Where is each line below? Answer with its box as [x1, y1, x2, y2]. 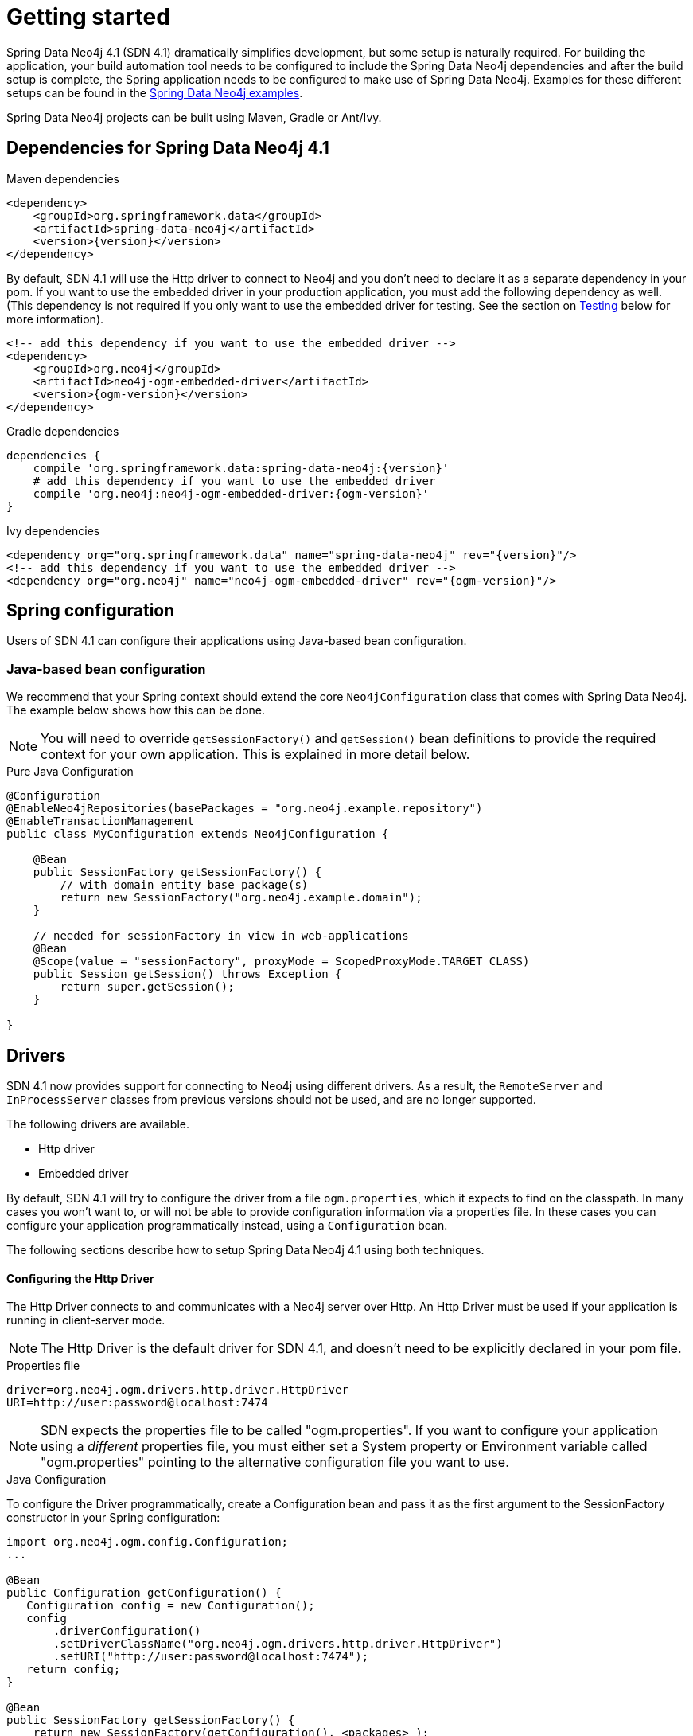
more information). [6, 311, 104, 326]
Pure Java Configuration [6, 764, 134, 779]
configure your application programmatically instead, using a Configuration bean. [6, 1218, 448, 1233]
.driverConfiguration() [53, 1625, 201, 1638]
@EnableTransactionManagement [6, 815, 195, 828]
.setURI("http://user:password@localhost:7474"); [53, 1650, 369, 1664]
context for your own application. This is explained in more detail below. [41, 746, 470, 763]
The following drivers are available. [6, 1117, 189, 1132]
